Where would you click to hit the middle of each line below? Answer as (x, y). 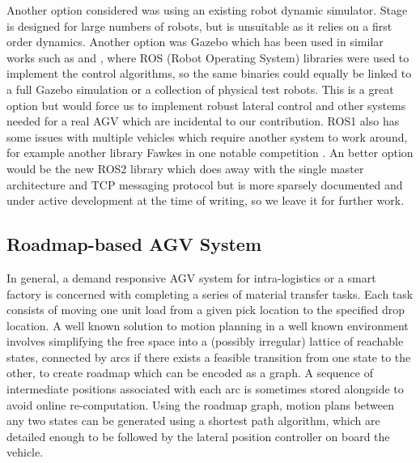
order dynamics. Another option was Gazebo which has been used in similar (195, 42)
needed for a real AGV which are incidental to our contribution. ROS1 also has (203, 121)
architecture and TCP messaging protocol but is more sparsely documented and (205, 184)
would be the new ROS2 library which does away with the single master (185, 168)
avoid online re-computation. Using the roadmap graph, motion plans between (201, 404)
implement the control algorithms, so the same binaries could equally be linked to (209, 73)
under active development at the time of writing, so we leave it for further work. (206, 200)
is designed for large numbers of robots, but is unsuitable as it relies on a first (199, 25)
